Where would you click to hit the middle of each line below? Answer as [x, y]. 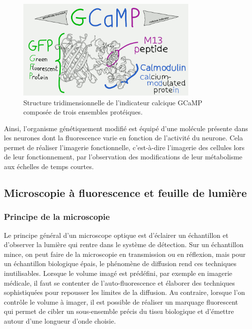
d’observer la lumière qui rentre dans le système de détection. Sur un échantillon [124, 244]
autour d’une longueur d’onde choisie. [60, 321]
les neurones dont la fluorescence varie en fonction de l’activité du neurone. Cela [124, 138]
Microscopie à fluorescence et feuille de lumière [126, 193]
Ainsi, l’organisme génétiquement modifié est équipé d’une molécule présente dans [126, 128]
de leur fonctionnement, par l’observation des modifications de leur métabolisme [123, 157]
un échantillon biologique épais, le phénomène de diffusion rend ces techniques [120, 263]
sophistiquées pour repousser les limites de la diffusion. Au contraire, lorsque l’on [125, 292]
